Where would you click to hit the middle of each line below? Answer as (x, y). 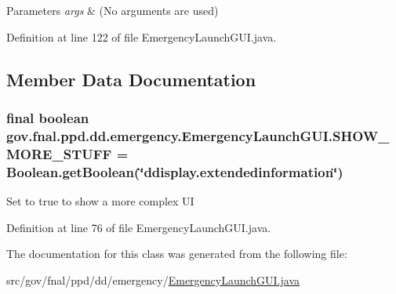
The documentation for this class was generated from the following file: (177, 254)
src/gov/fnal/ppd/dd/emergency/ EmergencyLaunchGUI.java (153, 279)
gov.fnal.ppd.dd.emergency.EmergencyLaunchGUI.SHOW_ (198, 135)
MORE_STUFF (59, 153)
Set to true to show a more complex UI (100, 200)
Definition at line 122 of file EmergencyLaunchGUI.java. (142, 36)
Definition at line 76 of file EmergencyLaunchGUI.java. (139, 227)
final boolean (48, 117)
